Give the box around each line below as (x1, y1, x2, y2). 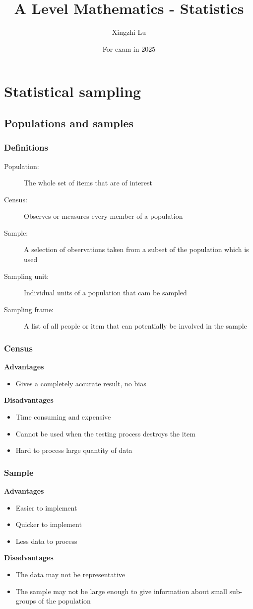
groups (15, 596, 36, 606)
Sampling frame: (4, 304, 54, 314)
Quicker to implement (15, 519, 82, 529)
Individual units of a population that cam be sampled (24, 287, 187, 298)
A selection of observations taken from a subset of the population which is (24, 244, 249, 255)
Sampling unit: (4, 270, 49, 281)
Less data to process (15, 535, 77, 546)
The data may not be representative (15, 569, 126, 579)
